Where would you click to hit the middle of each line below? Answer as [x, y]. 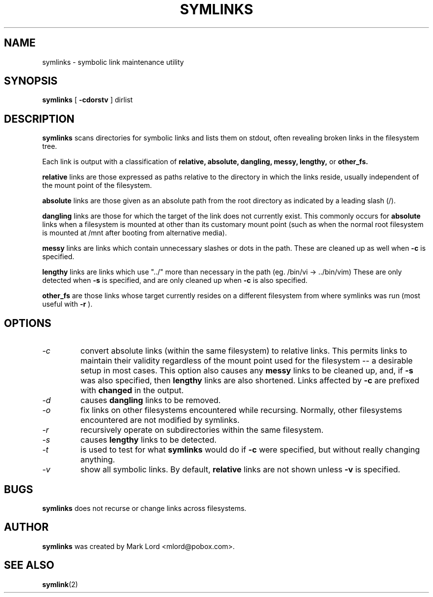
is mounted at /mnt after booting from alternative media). [134, 233]
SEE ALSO [29, 565]
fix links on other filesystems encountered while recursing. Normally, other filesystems [241, 410]
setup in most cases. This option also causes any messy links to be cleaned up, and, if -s [247, 371]
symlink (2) [60, 584]
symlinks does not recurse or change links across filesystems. [144, 508]
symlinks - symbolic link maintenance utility [113, 62]
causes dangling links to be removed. [151, 400]
